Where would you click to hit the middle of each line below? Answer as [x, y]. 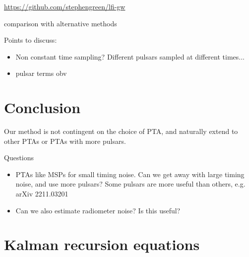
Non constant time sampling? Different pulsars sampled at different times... [130, 56]
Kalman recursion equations [102, 244]
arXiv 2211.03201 [42, 194]
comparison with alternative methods [61, 23]
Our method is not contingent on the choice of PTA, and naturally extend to [121, 131]
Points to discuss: [31, 40]
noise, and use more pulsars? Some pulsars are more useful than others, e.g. [130, 184]
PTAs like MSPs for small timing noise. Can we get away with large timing [130, 174]
